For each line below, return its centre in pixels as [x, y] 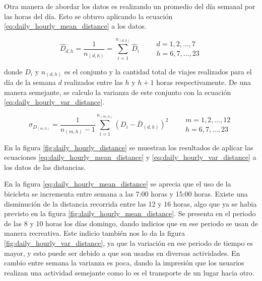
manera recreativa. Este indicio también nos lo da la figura [95, 233]
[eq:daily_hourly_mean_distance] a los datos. [75, 26]
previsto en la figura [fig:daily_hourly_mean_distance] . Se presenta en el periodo [130, 213]
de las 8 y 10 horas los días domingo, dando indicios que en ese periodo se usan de [131, 223]
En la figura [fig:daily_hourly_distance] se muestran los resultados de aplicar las [129, 147]
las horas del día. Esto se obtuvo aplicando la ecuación [88, 16]
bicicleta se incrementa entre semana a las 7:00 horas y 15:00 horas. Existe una [126, 194]
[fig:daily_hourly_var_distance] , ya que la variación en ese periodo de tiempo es [128, 243]
